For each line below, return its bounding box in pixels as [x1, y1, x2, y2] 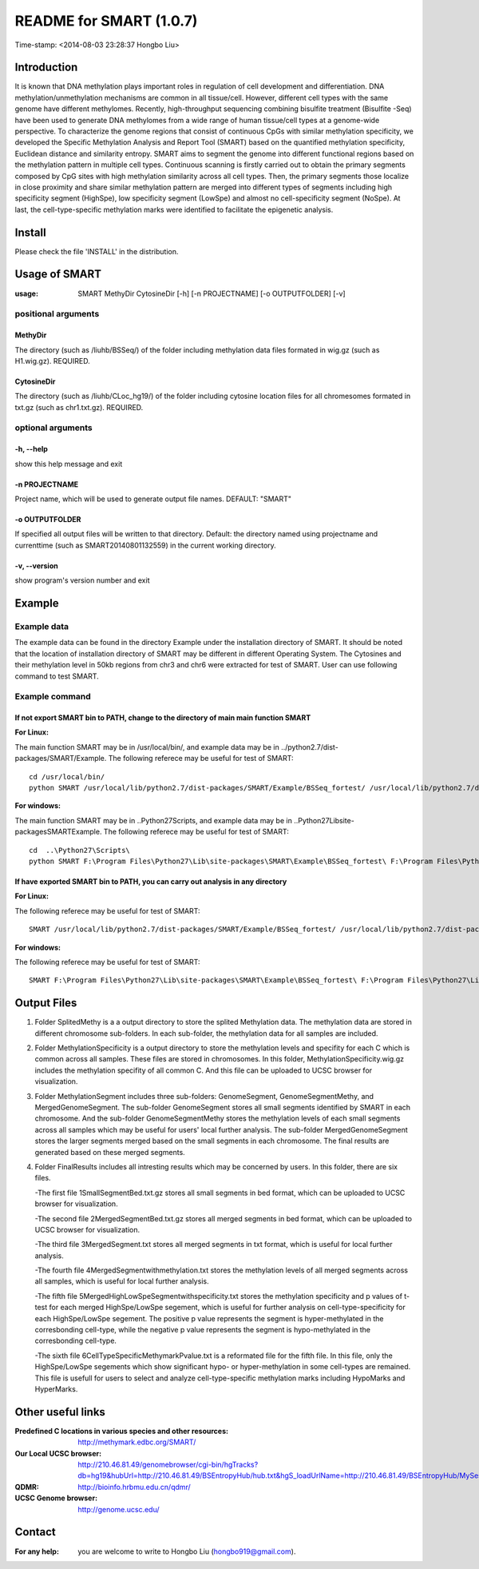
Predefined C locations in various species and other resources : [14, 1426, 229, 1436]
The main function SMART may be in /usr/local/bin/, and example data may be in [14, 742, 279, 751]
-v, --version [14, 560, 59, 571]
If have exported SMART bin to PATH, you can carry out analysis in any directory [14, 877, 287, 886]
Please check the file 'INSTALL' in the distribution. [14, 246, 179, 256]
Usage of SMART [14, 268, 102, 281]
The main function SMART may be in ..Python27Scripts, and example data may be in [14, 815, 293, 825]
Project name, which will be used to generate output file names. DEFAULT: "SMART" [14, 494, 291, 504]
